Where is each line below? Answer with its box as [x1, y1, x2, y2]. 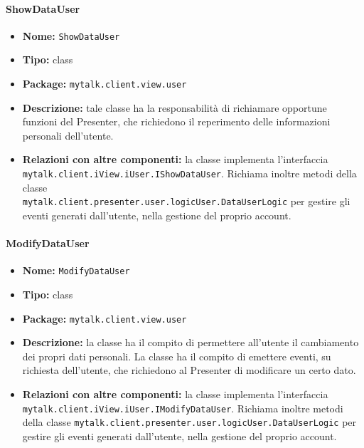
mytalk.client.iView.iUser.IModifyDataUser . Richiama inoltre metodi [22, 400, 343, 415]
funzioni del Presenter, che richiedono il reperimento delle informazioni [22, 114, 331, 129]
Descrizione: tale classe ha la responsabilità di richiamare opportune [22, 100, 327, 115]
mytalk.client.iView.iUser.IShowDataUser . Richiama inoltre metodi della [22, 166, 357, 181]
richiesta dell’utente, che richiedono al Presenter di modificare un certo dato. [22, 363, 356, 377]
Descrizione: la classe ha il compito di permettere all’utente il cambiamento [22, 335, 359, 350]
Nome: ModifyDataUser [22, 263, 130, 278]
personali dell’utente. [22, 127, 114, 142]
